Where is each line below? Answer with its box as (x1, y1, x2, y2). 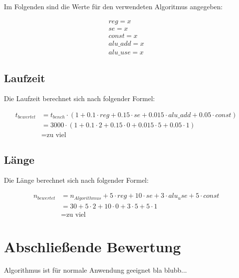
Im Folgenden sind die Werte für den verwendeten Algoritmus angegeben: (4, 1, 223, 11)
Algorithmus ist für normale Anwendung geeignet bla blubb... (4, 265, 187, 275)
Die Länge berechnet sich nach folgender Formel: (4, 174, 149, 185)
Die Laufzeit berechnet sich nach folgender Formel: (4, 93, 155, 103)
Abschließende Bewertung (4, 237, 181, 257)
